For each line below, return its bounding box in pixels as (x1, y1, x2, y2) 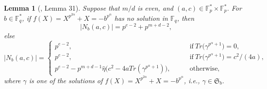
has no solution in (114, 13, 168, 23)
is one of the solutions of (29, 75, 103, 85)
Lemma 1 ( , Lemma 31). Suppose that (4, 3, 120, 13)
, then (177, 13, 195, 23)
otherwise (189, 65, 218, 73)
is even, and (137, 3, 174, 13)
